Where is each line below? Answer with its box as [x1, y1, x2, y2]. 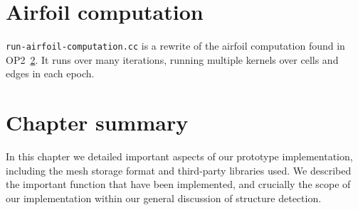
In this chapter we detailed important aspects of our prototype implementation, [6, 149, 353, 164]
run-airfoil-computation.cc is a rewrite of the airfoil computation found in [6, 38, 345, 53]
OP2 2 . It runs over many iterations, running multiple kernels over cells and [6, 52, 339, 67]
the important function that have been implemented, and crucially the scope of [6, 177, 351, 192]
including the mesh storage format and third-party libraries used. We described [6, 162, 352, 177]
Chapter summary [6, 108, 189, 137]
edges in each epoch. [6, 66, 95, 81]
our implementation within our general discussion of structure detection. [6, 190, 322, 205]
